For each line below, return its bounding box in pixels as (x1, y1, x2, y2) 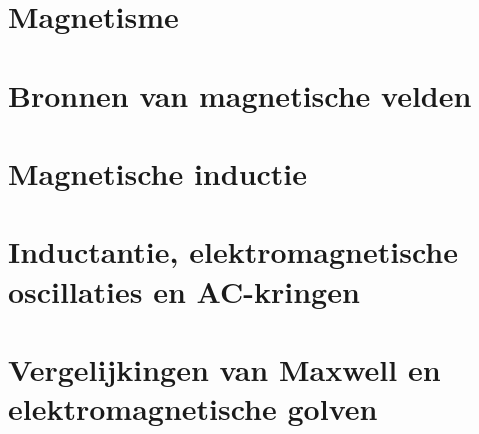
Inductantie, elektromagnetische (8, 231, 458, 272)
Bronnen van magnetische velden (8, 74, 472, 115)
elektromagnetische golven (8, 388, 378, 429)
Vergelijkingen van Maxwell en (8, 348, 441, 389)
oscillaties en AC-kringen (8, 270, 360, 311)
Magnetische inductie (8, 152, 308, 193)
